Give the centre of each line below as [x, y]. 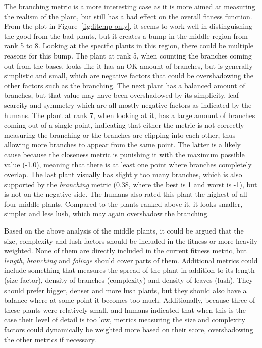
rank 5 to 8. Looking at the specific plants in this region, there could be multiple [129, 46]
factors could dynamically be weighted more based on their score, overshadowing [129, 329]
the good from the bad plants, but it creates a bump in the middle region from [126, 36]
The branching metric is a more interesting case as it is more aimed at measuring [130, 6]
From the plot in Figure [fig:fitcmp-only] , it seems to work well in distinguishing [128, 26]
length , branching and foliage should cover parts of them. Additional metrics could [131, 260]
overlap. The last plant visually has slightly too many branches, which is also [123, 174]
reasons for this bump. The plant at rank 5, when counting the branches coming [128, 55]
